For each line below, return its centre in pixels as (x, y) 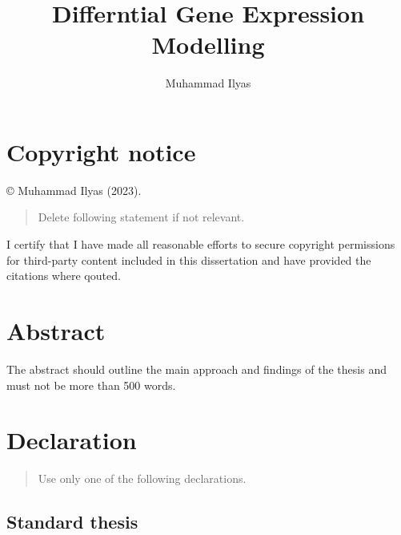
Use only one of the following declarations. (142, 478)
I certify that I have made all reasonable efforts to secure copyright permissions (201, 244)
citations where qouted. (64, 276)
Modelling (208, 45)
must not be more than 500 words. (91, 385)
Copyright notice (101, 151)
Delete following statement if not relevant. (141, 217)
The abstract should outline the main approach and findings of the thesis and (196, 369)
